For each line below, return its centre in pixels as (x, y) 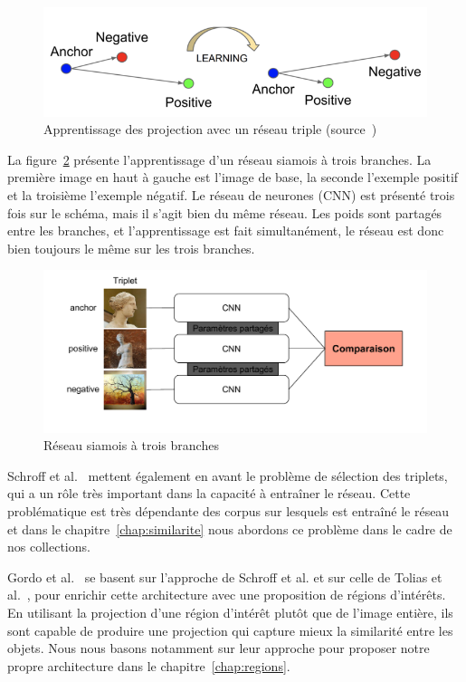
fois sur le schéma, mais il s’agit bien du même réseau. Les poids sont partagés (225, 212)
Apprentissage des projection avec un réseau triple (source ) (210, 129)
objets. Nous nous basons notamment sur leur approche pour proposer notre (219, 648)
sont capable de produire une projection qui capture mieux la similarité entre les (230, 630)
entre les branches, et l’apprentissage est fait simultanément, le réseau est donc (226, 231)
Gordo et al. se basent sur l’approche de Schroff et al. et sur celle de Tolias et (225, 576)
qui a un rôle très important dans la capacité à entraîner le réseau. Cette (209, 493)
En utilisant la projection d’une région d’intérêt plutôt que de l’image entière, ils (230, 612)
